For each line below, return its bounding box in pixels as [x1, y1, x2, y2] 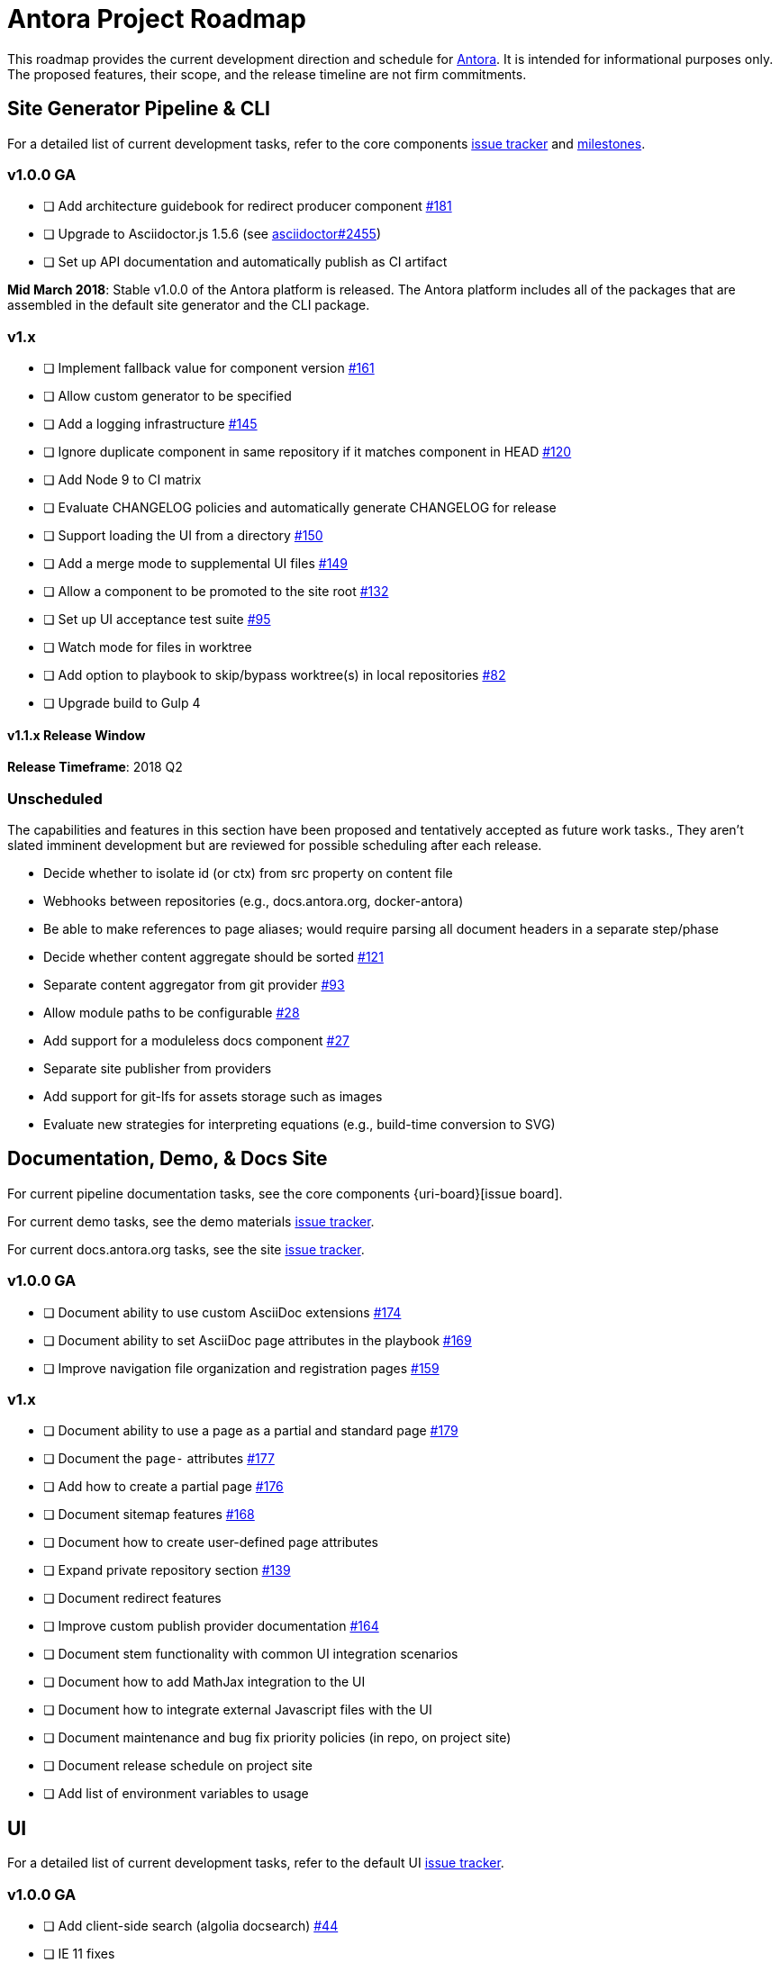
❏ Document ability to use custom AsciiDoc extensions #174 [43, 1304, 402, 1320]
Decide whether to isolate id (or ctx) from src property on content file [43, 865, 453, 882]
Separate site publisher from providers [43, 1061, 272, 1077]
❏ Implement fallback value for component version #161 [43, 360, 375, 376]
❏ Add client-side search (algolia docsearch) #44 [43, 1918, 339, 1933]
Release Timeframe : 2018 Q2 [7, 759, 183, 775]
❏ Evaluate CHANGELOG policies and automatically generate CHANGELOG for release [43, 500, 557, 516]
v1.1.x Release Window [7, 727, 146, 743]
